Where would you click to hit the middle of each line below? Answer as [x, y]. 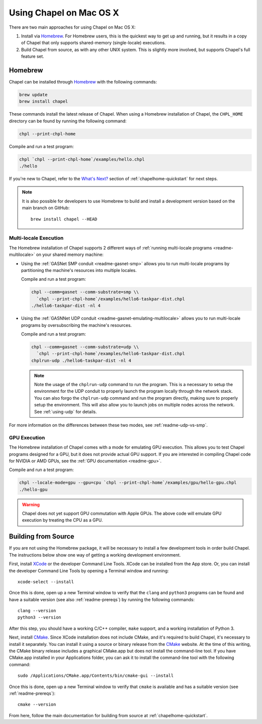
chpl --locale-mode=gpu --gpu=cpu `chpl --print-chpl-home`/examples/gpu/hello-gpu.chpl [128, 483]
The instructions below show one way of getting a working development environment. [95, 555]
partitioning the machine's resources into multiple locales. [79, 270]
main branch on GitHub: [46, 208]
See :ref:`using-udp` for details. [65, 412]
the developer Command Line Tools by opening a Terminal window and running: [89, 571]
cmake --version [37, 705]
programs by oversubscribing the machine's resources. [76, 325]
